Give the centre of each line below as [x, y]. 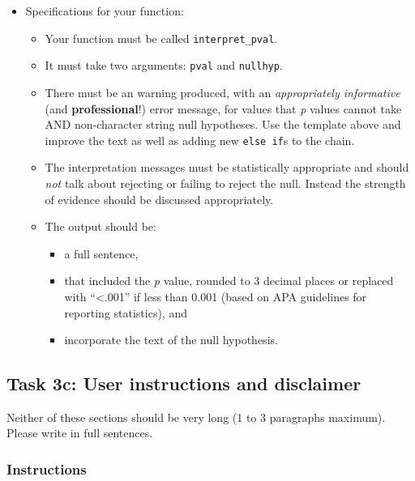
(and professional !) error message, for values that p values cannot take [223, 108]
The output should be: [101, 226]
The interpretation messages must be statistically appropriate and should [227, 167]
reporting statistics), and [126, 312]
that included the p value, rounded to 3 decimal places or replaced [229, 281]
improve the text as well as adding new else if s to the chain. [200, 140]
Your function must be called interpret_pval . [161, 38]
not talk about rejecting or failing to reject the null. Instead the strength [225, 183]
